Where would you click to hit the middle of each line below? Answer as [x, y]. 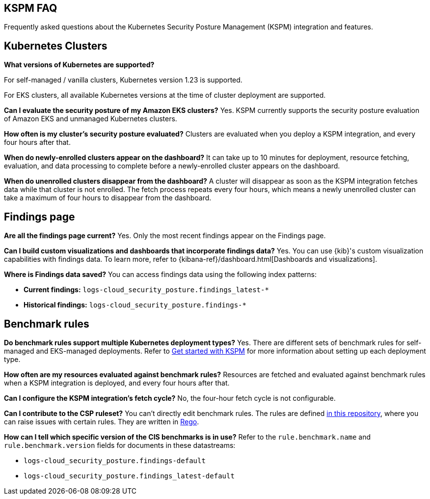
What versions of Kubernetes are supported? [79, 65]
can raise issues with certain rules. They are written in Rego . [102, 421]
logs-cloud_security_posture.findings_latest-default [129, 476]
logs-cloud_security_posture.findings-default [115, 460]
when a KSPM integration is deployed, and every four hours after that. [117, 383]
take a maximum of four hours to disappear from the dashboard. [108, 198]
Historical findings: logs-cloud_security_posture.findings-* [135, 305]
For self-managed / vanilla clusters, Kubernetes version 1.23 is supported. [123, 80]
